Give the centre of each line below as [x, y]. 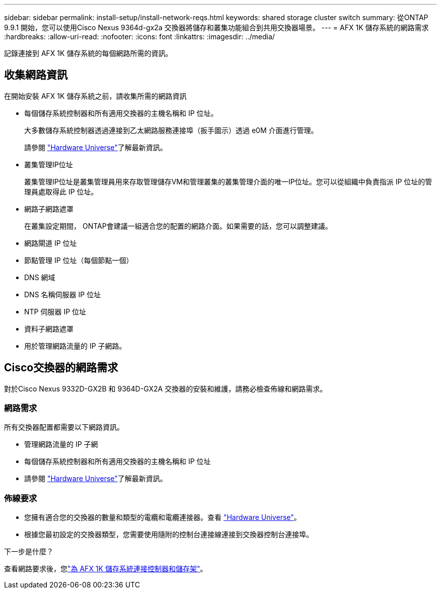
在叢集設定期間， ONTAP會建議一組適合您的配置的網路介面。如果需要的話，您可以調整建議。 [178, 226]
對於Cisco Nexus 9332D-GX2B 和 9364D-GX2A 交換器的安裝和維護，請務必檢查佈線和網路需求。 [166, 388]
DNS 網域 [40, 277]
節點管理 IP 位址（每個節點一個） [79, 260]
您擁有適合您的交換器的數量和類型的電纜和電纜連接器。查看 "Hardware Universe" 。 [163, 517]
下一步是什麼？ [29, 552]
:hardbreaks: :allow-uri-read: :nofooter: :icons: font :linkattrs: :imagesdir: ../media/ [139, 37]
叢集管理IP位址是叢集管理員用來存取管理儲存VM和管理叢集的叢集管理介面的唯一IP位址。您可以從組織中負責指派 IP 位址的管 [228, 181]
